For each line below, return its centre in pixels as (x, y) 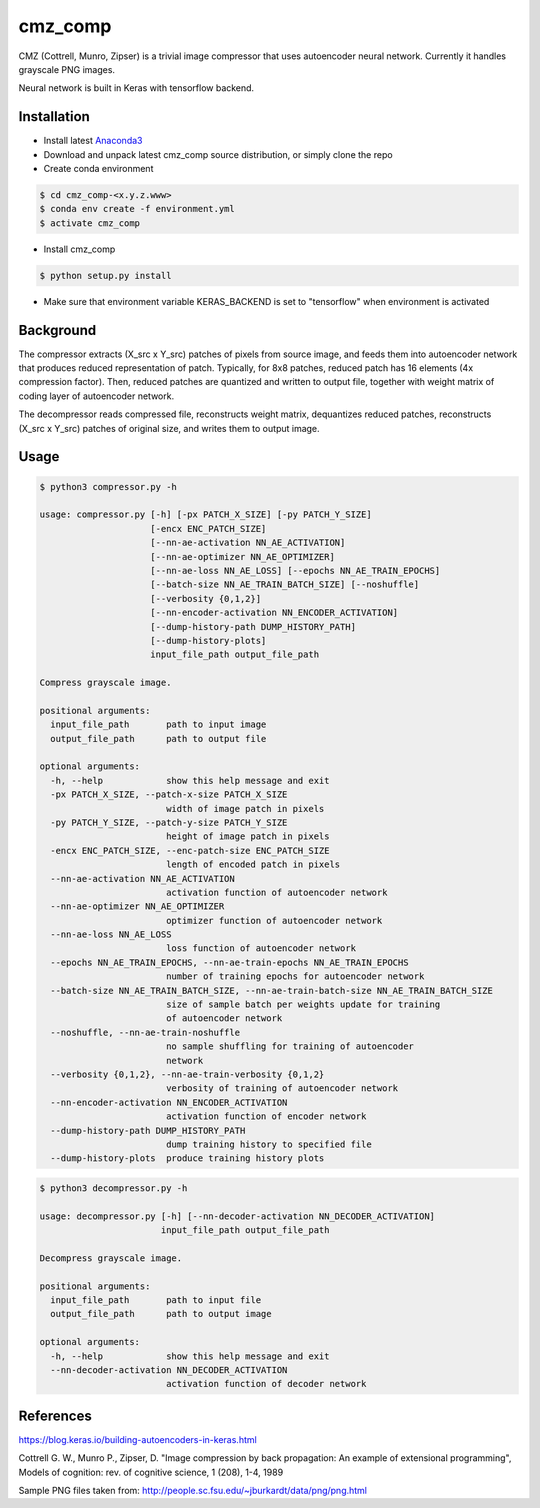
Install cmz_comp (79, 249)
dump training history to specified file (268, 1144)
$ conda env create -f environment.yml (137, 209)
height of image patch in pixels (247, 836)
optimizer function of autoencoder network (274, 920)
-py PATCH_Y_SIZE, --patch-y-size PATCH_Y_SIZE (169, 822)
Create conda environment (98, 169)
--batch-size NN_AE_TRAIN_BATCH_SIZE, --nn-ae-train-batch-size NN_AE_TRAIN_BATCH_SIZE (272, 990)
